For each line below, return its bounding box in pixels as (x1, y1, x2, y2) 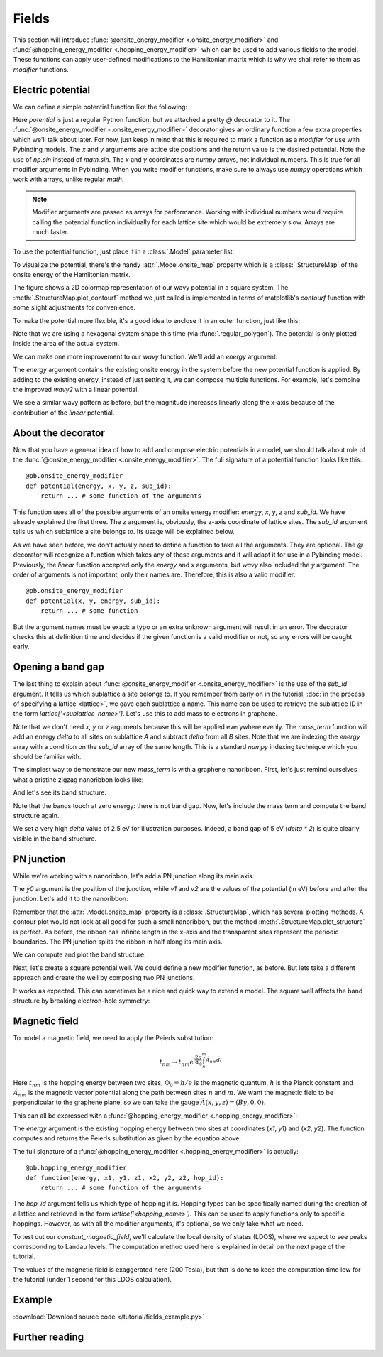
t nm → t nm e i (159, 1057, 196, 1068)
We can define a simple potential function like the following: (13, 102, 188, 111)
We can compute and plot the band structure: (13, 950, 146, 959)
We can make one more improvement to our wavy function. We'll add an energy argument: (13, 352, 278, 361)
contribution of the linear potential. (13, 408, 115, 417)
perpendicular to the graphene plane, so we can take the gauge (13, 1098, 199, 1107)
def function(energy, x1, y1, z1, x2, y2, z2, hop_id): (26, 1174, 224, 1182)
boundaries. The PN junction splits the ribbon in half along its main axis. (13, 937, 223, 946)
